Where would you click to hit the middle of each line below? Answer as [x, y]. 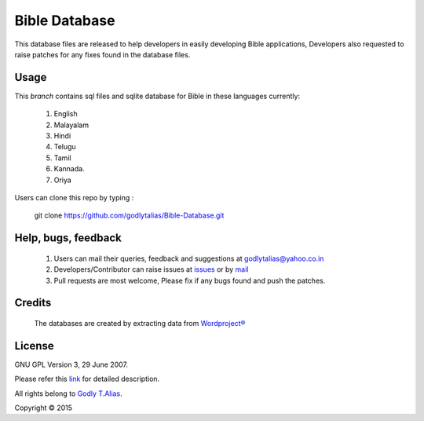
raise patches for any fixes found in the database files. [102, 54]
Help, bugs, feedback [68, 238]
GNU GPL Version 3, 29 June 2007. [71, 364]
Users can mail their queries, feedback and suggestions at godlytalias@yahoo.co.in [189, 258]
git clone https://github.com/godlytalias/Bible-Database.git [129, 215]
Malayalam [71, 125]
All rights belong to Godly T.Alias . [68, 394]
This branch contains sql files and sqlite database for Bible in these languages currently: [157, 96]
